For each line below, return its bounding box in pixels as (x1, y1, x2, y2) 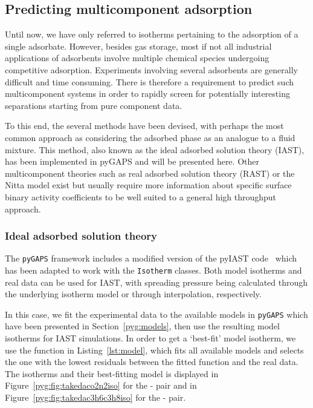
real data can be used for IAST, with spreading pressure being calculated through (5, 275, 308, 288)
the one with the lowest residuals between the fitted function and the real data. (5, 355, 298, 368)
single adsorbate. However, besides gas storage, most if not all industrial (5, 39, 272, 52)
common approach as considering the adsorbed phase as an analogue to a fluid (5, 131, 295, 143)
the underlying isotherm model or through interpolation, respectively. (5, 288, 262, 300)
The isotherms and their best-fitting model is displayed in (5, 367, 219, 380)
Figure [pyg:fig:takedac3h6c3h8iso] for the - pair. (5, 391, 186, 404)
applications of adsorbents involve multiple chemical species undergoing (5, 51, 269, 64)
